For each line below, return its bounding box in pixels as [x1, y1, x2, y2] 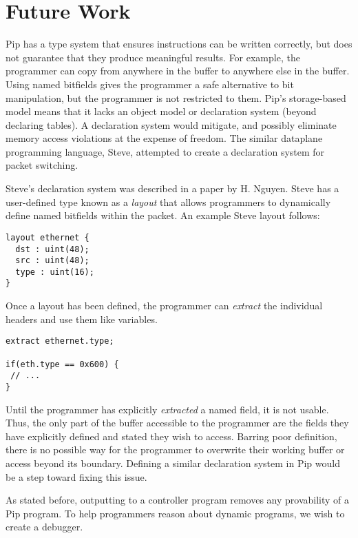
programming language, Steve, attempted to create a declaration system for [6, 144, 325, 158]
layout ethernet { [6, 232, 89, 242]
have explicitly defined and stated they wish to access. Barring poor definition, [6, 428, 337, 443]
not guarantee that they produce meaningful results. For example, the [6, 50, 300, 64]
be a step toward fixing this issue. [6, 469, 147, 484]
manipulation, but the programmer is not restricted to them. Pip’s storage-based [6, 90, 346, 105]
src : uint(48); [15, 256, 89, 266]
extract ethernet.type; [6, 336, 114, 346]
